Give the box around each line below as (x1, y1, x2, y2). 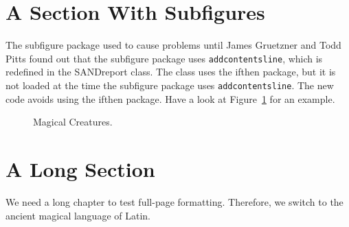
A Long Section (5, 155, 155, 182)
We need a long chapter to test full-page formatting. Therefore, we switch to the (5, 194, 344, 208)
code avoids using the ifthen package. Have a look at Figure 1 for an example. (5, 91, 335, 106)
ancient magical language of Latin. (5, 208, 150, 222)
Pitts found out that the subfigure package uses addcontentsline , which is (5, 51, 323, 65)
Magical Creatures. (33, 115, 113, 129)
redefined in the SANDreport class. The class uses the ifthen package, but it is (5, 64, 336, 79)
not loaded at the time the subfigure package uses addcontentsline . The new (5, 77, 334, 92)
